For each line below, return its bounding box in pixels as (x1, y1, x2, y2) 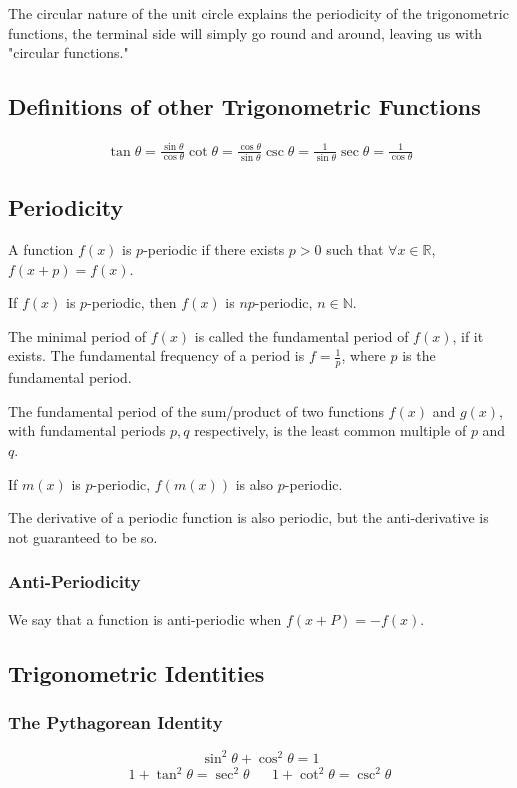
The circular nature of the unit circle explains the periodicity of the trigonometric (8, 3, 509, 23)
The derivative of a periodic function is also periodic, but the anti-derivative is (8, 507, 489, 528)
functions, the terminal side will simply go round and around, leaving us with (8, 22, 483, 43)
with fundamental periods (8, 420, 166, 441)
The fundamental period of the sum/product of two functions (8, 400, 384, 421)
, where (341, 345, 386, 366)
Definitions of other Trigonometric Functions (8, 91, 481, 122)
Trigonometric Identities (8, 657, 265, 688)
